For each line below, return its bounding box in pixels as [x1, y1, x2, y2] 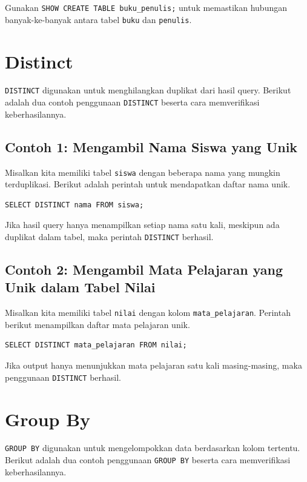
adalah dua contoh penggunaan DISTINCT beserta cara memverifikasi [5, 96, 260, 109]
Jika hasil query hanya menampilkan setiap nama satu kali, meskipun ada [5, 218, 280, 231]
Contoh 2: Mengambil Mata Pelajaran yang [5, 260, 283, 279]
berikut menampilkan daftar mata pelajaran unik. [5, 318, 190, 330]
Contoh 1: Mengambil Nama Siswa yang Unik [5, 137, 298, 156]
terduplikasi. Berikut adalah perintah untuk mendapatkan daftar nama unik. [5, 178, 291, 190]
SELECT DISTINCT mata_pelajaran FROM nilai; [5, 341, 187, 350]
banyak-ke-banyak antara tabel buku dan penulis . [5, 13, 192, 25]
